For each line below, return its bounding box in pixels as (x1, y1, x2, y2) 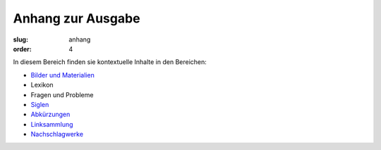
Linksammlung (30, 120, 73, 128)
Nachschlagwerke (30, 130, 84, 139)
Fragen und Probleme (30, 90, 94, 99)
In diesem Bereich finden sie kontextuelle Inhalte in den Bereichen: (13, 58, 207, 66)
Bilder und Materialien (30, 70, 95, 79)
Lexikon (30, 81, 54, 89)
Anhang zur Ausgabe (13, 11, 140, 26)
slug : (13, 35, 28, 44)
